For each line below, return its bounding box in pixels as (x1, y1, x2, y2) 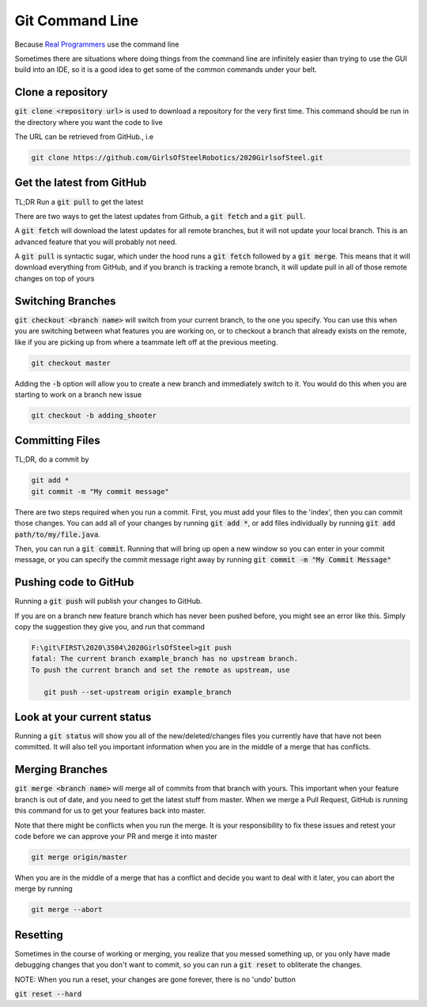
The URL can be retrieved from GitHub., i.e (14, 132, 154, 141)
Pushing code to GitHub (14, 575, 134, 589)
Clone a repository (14, 85, 108, 99)
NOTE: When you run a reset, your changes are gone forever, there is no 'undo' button (14, 975, 296, 984)
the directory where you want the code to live (14, 117, 163, 126)
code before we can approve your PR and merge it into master (14, 831, 217, 841)
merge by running (14, 884, 73, 893)
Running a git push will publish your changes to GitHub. (14, 597, 203, 606)
